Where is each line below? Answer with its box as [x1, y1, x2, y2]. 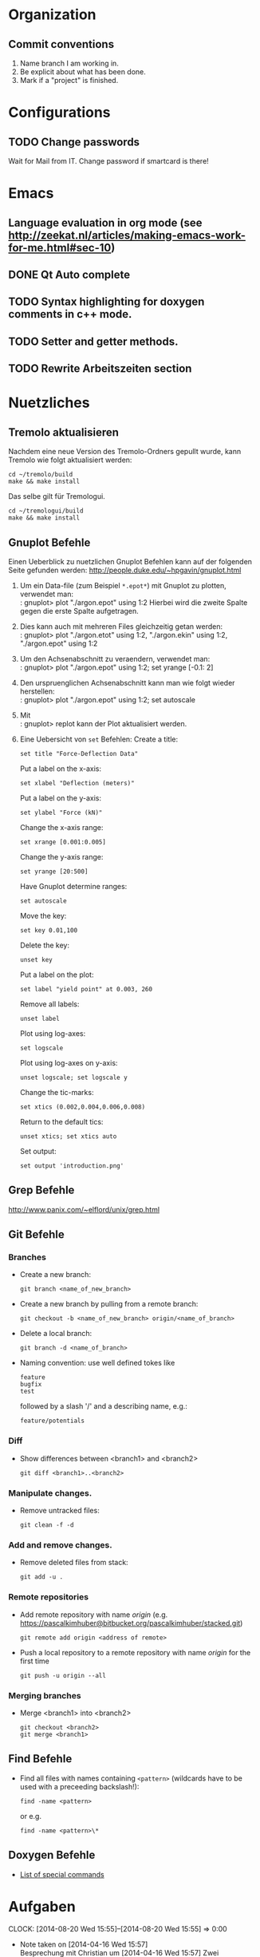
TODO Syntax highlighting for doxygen [8, 295, 205, 309]
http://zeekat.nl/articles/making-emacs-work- [8, 228, 246, 242]
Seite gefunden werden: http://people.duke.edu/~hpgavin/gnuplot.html [8, 565, 242, 575]
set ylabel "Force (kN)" [19, 808, 103, 816]
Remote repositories [8, 1591, 89, 1603]
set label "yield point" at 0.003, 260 [19, 985, 153, 993]
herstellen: [19, 686, 55, 696]
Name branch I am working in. [19, 58, 120, 68]
